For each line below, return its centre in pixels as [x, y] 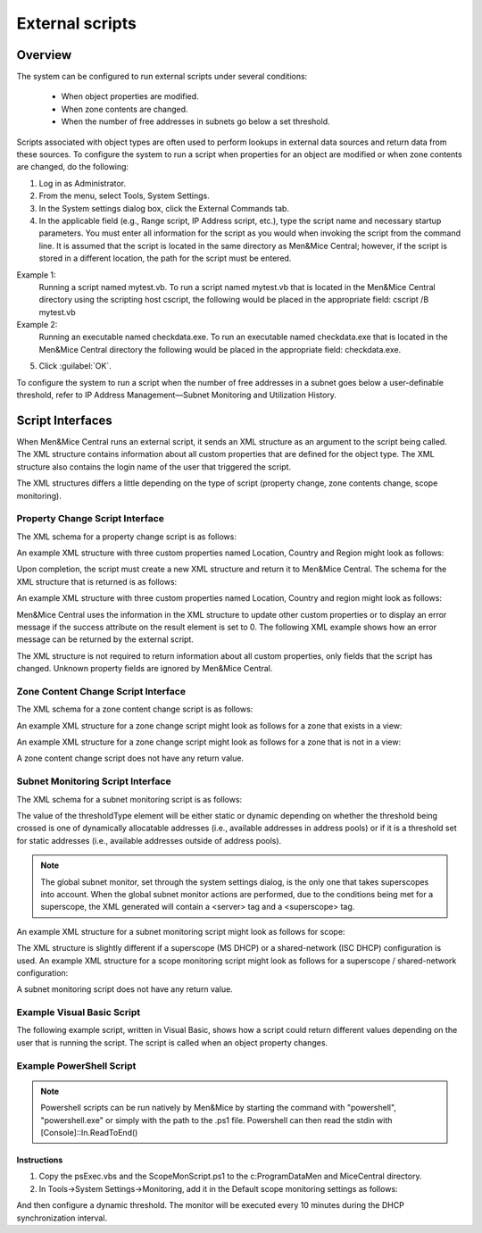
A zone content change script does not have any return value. [130, 758]
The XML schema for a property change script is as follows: [126, 537]
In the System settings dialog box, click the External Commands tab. [164, 208]
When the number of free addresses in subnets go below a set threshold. [195, 121]
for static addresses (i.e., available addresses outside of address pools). [149, 840]
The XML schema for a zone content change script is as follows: [135, 709]
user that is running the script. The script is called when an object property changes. [172, 1042]
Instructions [40, 1160]
